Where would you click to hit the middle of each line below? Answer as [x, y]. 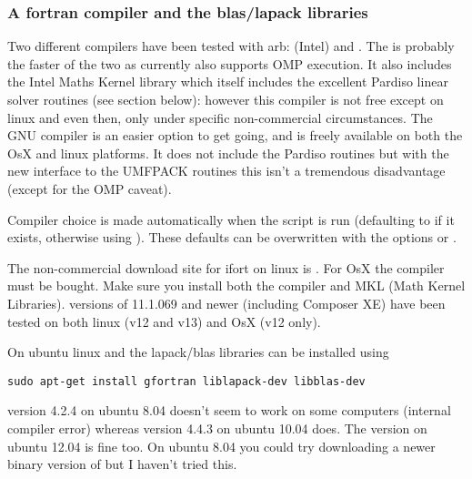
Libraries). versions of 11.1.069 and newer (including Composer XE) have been [226, 303]
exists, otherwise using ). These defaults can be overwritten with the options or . [232, 237]
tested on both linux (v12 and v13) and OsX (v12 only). [164, 321]
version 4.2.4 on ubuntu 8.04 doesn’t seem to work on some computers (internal [229, 410]
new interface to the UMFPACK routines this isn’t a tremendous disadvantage [226, 171]
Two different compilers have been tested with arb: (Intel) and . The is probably [231, 46]
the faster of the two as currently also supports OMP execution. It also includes [230, 63]
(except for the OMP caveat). [90, 188]
